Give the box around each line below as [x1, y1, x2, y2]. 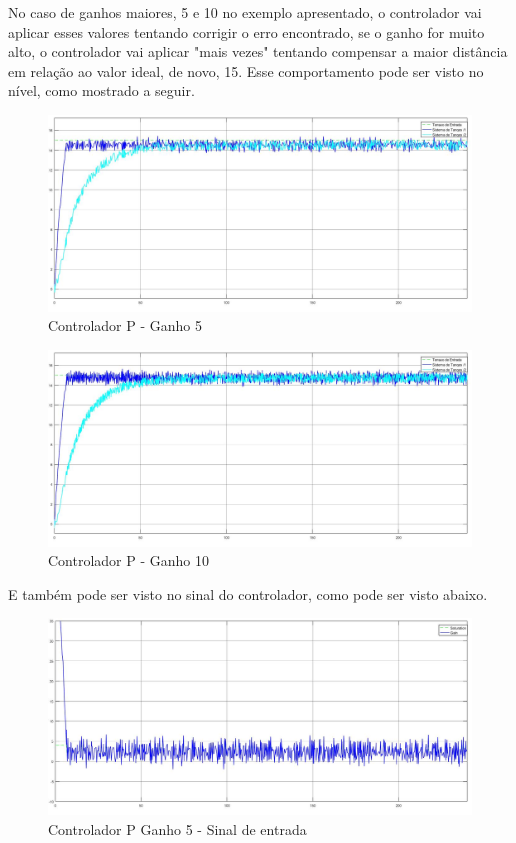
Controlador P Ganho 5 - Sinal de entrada [48, 818, 307, 839]
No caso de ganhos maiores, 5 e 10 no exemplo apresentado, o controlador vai [8, 2, 482, 22]
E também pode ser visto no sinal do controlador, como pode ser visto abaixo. [8, 583, 488, 604]
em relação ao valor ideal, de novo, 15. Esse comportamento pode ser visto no [8, 60, 484, 81]
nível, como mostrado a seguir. [8, 80, 195, 101]
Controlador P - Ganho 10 [48, 550, 209, 571]
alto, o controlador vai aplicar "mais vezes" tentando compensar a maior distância [8, 41, 508, 62]
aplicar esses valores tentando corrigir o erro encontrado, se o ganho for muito [8, 21, 485, 42]
